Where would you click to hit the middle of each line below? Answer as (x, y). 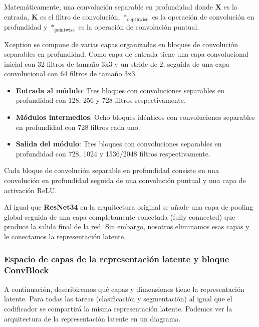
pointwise (64, 30)
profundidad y (26, 27)
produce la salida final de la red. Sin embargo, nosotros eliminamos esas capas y (127, 226)
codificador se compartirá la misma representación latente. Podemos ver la (118, 308)
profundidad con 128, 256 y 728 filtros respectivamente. (101, 100)
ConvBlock (27, 270)
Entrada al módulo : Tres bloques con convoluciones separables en (120, 90)
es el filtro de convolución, (80, 16)
